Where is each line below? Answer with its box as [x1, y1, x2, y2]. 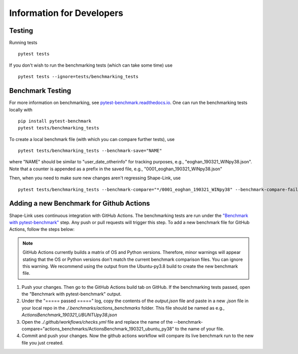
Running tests [9, 40, 37, 46]
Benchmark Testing [9, 87, 72, 95]
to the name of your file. [175, 326, 224, 332]
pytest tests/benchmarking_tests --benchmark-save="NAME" [18, 148, 162, 154]
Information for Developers [9, 7, 124, 18]
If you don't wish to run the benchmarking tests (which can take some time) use [9, 62, 173, 68]
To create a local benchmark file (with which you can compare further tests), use [9, 136, 175, 142]
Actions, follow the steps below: [9, 227, 74, 233]
